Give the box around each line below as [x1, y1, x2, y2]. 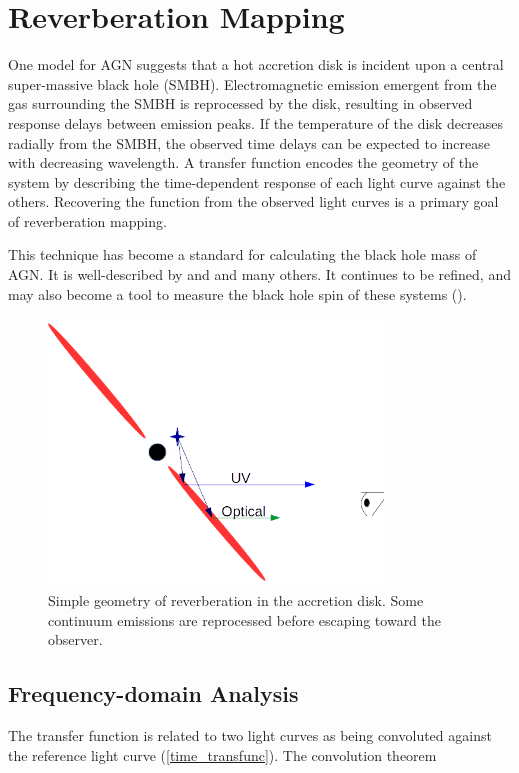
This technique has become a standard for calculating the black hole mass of [8, 244, 477, 265]
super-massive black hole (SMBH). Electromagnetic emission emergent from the [8, 73, 497, 94]
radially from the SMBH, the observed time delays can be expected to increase [8, 132, 490, 153]
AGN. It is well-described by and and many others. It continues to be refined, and [8, 264, 511, 285]
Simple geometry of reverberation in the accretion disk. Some [48, 589, 424, 610]
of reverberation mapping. [8, 210, 167, 231]
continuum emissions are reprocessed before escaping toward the [48, 609, 442, 630]
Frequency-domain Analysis [8, 678, 299, 709]
